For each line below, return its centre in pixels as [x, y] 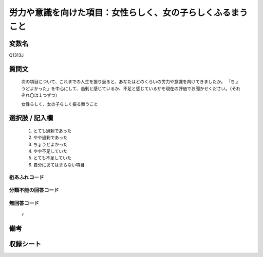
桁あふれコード [27, 177]
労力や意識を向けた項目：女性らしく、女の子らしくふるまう [129, 13]
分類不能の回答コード [34, 190]
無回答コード [24, 203]
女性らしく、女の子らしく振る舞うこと [60, 104]
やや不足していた [50, 151]
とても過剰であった [52, 131]
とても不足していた [52, 158]
